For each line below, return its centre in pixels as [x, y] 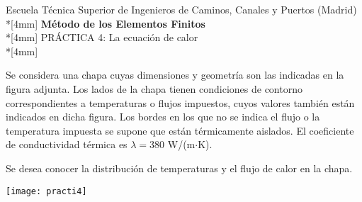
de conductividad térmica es [67, 144]
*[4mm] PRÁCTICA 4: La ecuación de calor [102, 37]
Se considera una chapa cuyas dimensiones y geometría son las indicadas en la [175, 75]
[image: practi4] [46, 191]
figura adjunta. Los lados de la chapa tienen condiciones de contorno [154, 88]
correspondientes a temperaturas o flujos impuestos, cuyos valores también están [180, 102]
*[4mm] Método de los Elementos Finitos [106, 23]
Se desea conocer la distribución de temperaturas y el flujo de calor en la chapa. [179, 168]
